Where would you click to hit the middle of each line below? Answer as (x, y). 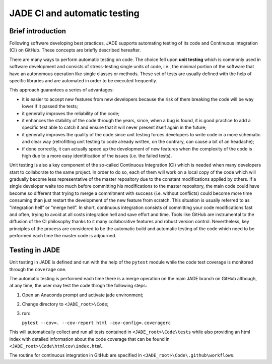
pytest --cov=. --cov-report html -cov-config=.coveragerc (96, 323)
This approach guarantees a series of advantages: (62, 90)
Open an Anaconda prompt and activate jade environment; (83, 295)
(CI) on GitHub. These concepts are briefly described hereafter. (75, 50)
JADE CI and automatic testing (74, 13)
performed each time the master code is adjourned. (63, 236)
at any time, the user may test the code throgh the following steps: (78, 286)
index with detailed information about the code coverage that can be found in (89, 339)
